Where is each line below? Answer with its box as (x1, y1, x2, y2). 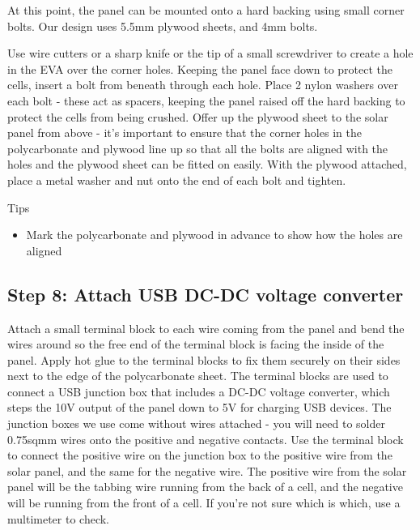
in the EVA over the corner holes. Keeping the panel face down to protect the (7, 60, 393, 77)
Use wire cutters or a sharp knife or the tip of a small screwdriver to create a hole (7, 45, 414, 62)
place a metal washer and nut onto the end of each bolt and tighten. (7, 171, 346, 188)
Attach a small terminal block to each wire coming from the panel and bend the (7, 319, 405, 336)
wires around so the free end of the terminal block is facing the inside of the (7, 336, 384, 353)
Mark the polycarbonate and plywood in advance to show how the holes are (26, 226, 403, 243)
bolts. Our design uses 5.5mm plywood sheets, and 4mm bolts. (7, 17, 318, 34)
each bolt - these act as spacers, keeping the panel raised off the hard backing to (7, 92, 405, 109)
